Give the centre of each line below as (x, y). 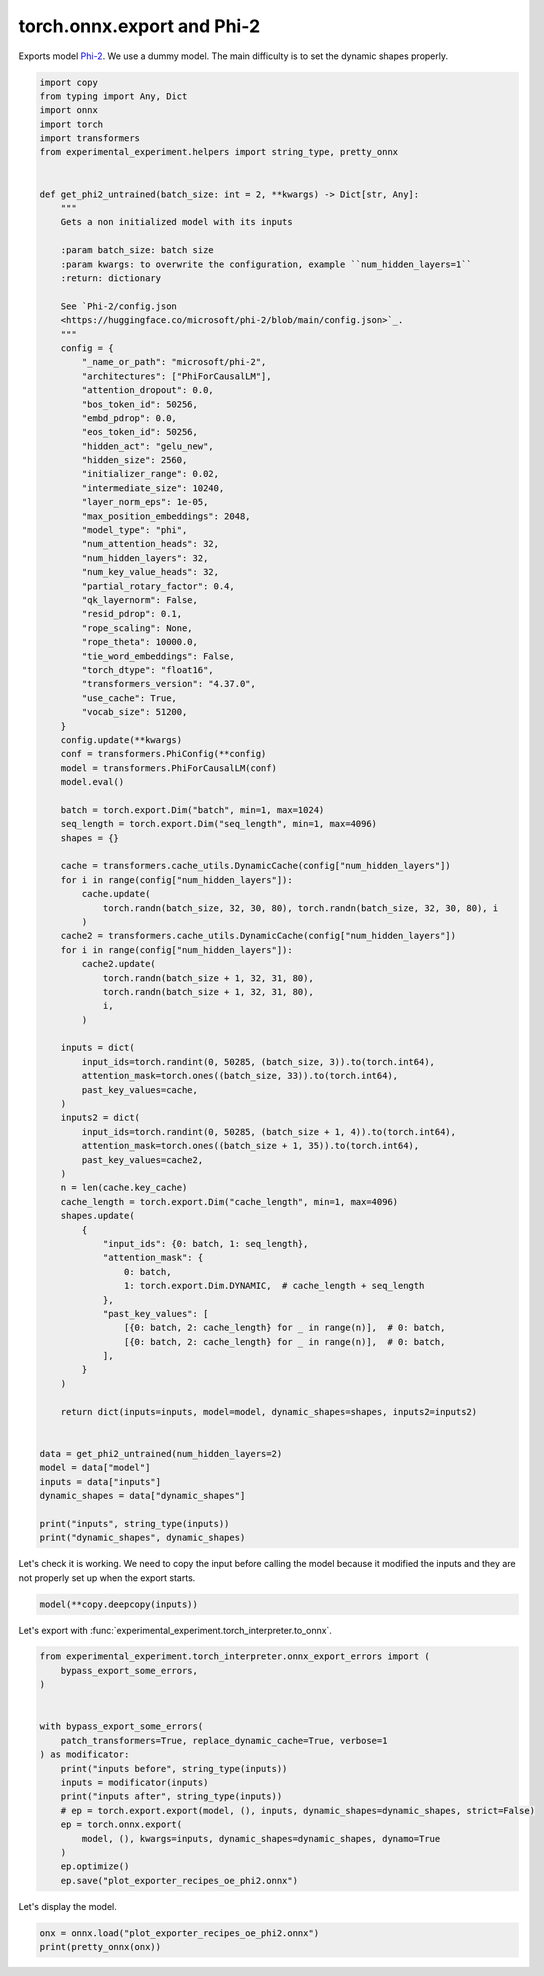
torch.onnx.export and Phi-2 (139, 26)
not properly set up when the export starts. (107, 1577)
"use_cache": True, (129, 698)
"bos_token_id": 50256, (140, 404)
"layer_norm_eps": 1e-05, (145, 502)
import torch (71, 124)
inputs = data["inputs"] (100, 1481)
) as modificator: (84, 1754)
